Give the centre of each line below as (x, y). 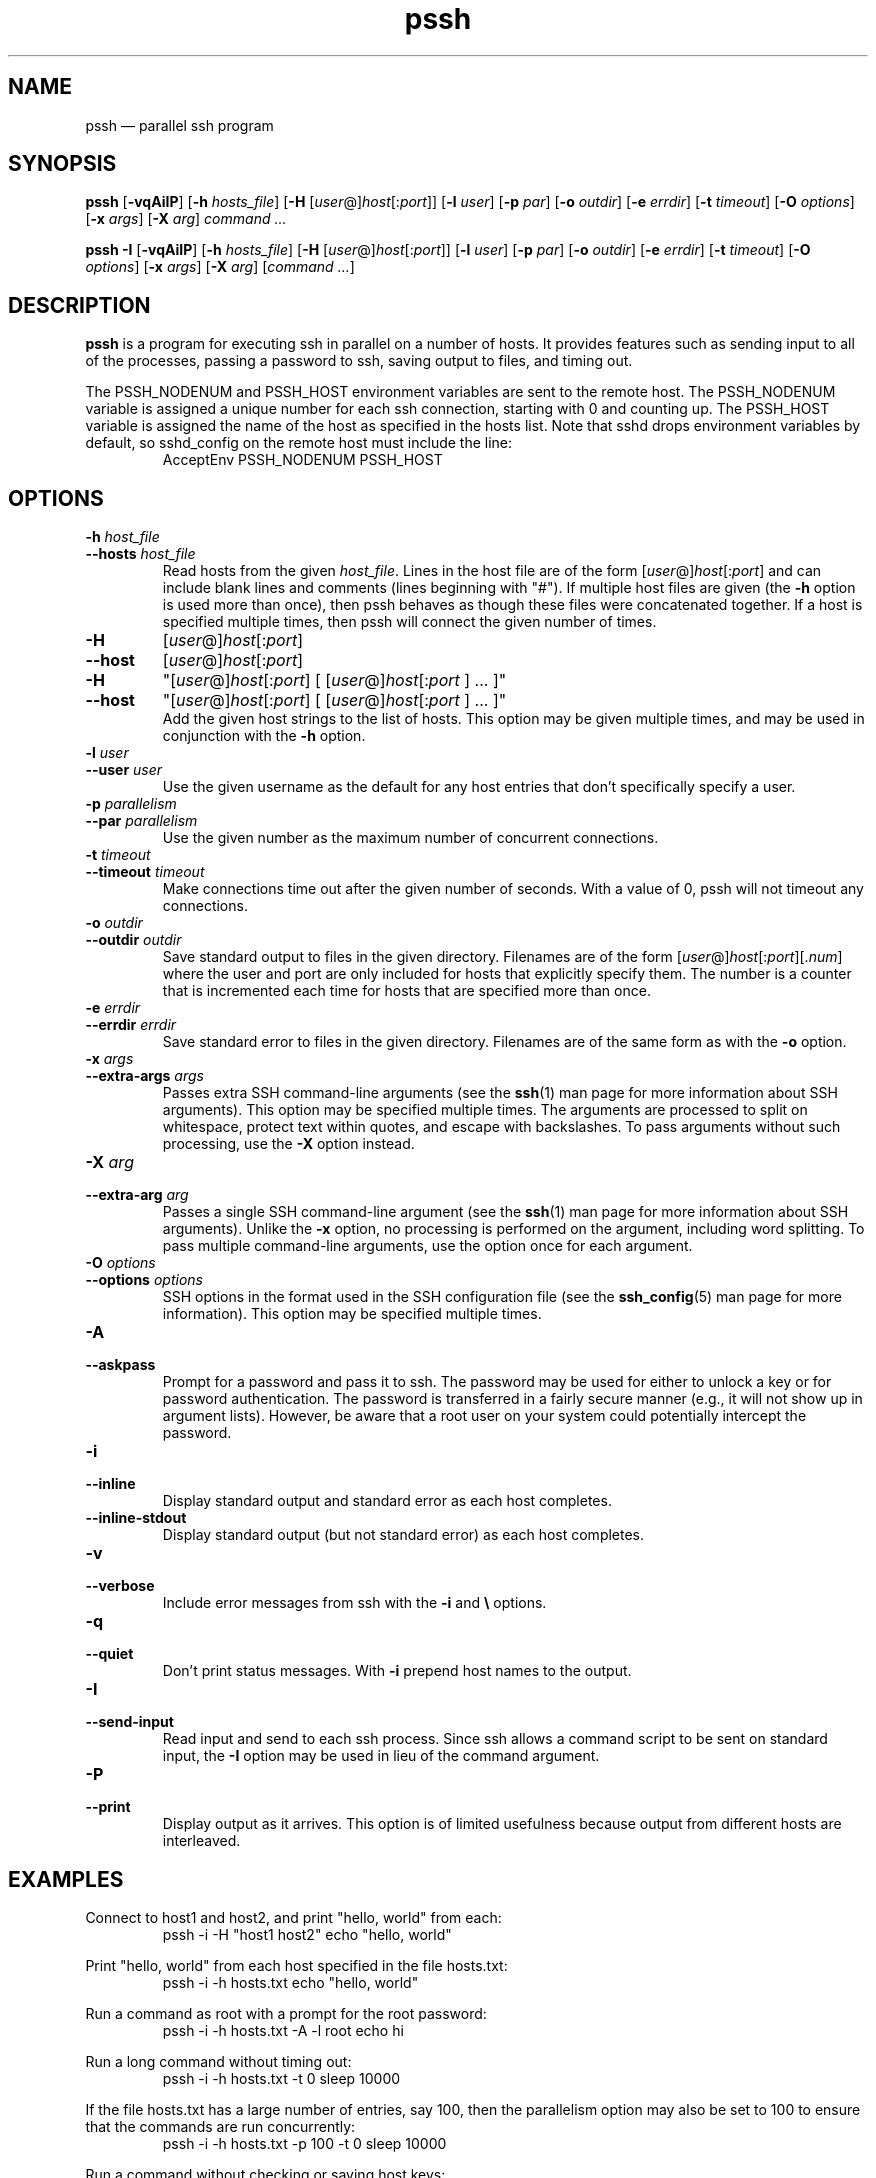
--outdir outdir (133, 940)
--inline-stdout (136, 1518)
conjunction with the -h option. (264, 736)
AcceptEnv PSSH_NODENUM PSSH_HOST (302, 460)
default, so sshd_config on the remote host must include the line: (299, 443)
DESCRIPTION (79, 305)
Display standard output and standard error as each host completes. (387, 1501)
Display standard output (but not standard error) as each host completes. (403, 1535)
